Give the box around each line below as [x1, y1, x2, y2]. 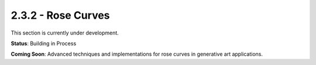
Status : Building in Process [11, 40, 77, 47]
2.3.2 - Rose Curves [11, 9, 111, 22]
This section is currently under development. [11, 29, 119, 36]
